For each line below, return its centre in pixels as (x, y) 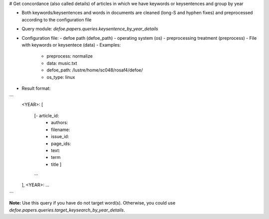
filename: (61, 130)
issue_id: (60, 137)
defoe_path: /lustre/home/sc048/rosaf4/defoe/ (95, 70)
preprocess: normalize (70, 56)
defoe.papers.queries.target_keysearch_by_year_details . (67, 210)
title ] (56, 164)
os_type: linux (61, 77)
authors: (60, 123)
